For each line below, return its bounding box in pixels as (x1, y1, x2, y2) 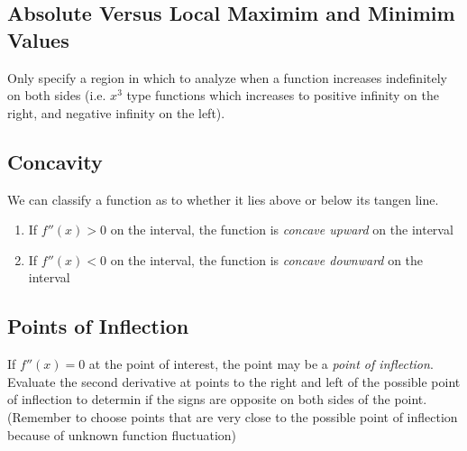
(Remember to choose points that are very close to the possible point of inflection (7, 407, 458, 426)
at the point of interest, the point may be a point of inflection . (88, 354, 434, 373)
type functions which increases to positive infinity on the (126, 86, 439, 105)
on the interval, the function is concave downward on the (110, 250, 424, 269)
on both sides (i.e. (7, 86, 106, 105)
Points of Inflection (7, 312, 189, 340)
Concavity (7, 147, 103, 175)
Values (7, 25, 69, 53)
